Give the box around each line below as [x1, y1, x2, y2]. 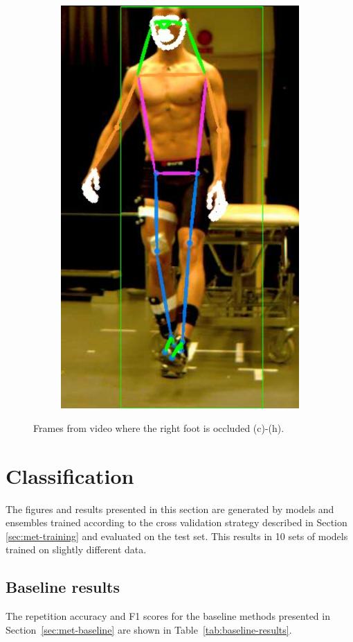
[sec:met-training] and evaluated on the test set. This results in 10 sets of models [6, 528, 348, 543]
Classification [6, 461, 134, 489]
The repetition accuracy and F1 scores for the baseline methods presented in [6, 609, 330, 623]
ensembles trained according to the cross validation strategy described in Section [6, 515, 347, 530]
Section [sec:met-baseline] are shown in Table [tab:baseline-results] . [6, 622, 292, 636]
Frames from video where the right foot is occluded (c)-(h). [33, 420, 284, 435]
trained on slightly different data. [6, 542, 147, 557]
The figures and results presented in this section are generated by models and [6, 501, 334, 516]
